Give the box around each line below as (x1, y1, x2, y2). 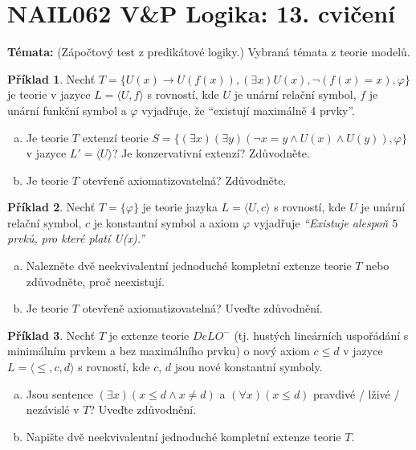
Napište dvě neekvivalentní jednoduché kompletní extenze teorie (26, 427, 341, 444)
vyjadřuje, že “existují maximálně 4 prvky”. (141, 101, 355, 118)
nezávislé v (26, 401, 80, 418)
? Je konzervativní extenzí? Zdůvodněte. (112, 145, 310, 162)
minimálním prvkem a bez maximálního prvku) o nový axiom (7, 342, 310, 359)
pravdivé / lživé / (313, 385, 400, 402)
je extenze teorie (108, 326, 190, 343)
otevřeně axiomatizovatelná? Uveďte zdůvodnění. (82, 300, 323, 317)
